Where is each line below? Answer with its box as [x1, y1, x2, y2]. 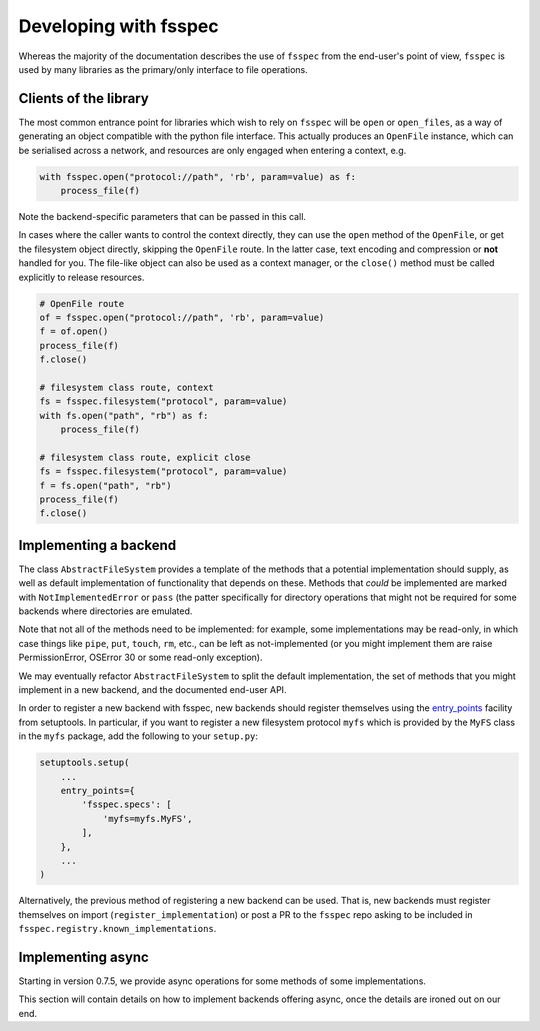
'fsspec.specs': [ [81, 799, 172, 810]
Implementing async [18, 948, 149, 965]
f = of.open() [39, 326, 109, 337]
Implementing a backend [18, 536, 177, 554]
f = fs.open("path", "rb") [39, 480, 172, 491]
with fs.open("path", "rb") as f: [39, 410, 209, 421]
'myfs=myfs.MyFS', [102, 813, 194, 824]
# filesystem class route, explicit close [39, 451, 251, 463]
